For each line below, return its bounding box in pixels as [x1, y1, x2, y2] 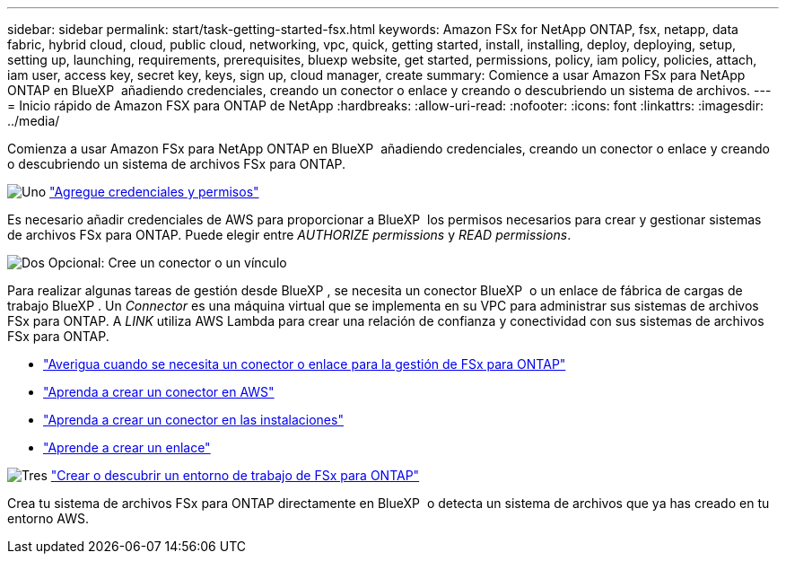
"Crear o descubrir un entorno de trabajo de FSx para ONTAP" [50, 468, 420, 483]
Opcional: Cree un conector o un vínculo [48, 255, 287, 270]
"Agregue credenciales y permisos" [49, 184, 259, 199]
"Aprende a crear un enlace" [43, 440, 211, 455]
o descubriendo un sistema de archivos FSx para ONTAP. [7, 156, 346, 171]
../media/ [7, 113, 60, 128]
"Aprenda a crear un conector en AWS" [43, 384, 275, 399]
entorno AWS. [7, 511, 90, 526]
